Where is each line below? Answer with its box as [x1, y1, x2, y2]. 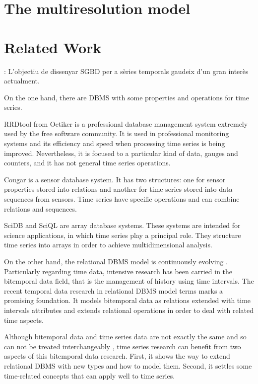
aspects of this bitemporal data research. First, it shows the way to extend [4, 351, 230, 361]
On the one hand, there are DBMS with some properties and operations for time [4, 92, 249, 102]
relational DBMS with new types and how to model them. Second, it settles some [4, 360, 252, 371]
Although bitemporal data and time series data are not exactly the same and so [4, 331, 247, 342]
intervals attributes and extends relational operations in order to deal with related [4, 305, 254, 315]
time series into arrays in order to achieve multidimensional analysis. [4, 239, 212, 250]
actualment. [4, 76, 40, 86]
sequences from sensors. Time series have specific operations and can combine [4, 194, 240, 204]
